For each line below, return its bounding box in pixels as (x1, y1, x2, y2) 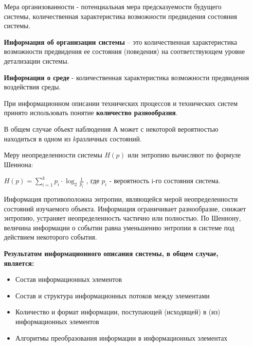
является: (4, 258, 34, 268)
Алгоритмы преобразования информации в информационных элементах (15, 332, 228, 343)
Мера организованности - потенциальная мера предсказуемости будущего (4, 1, 221, 11)
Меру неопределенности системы (4, 150, 103, 160)
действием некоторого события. (4, 232, 97, 242)
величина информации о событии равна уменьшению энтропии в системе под (4, 222, 235, 232)
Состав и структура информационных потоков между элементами (15, 290, 210, 300)
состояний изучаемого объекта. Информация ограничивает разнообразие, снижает (4, 203, 246, 213)
